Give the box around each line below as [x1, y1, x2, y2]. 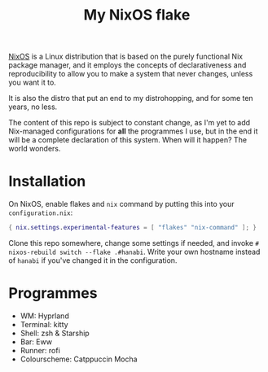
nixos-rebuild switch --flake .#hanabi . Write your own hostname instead [8, 247, 261, 256]
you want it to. [8, 77, 57, 87]
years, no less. [8, 102, 58, 112]
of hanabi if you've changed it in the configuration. [8, 256, 178, 265]
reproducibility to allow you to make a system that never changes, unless [8, 69, 253, 79]
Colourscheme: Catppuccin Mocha [20, 354, 138, 364]
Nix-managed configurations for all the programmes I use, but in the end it [8, 126, 258, 136]
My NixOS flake [83, 6, 191, 24]
